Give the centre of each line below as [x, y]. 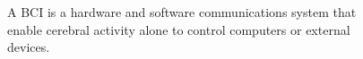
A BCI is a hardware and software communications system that [182, 12]
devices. [29, 47]
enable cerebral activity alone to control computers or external [179, 29]
